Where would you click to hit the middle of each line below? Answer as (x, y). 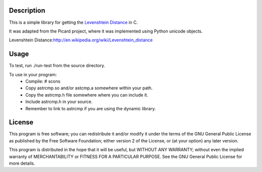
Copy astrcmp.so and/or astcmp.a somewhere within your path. (89, 88)
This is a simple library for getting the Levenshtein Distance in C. (74, 22)
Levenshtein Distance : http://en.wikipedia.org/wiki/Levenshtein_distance (81, 40)
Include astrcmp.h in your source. (59, 102)
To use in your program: (33, 74)
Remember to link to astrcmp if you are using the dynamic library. (91, 108)
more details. (22, 163)
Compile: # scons (43, 81)
